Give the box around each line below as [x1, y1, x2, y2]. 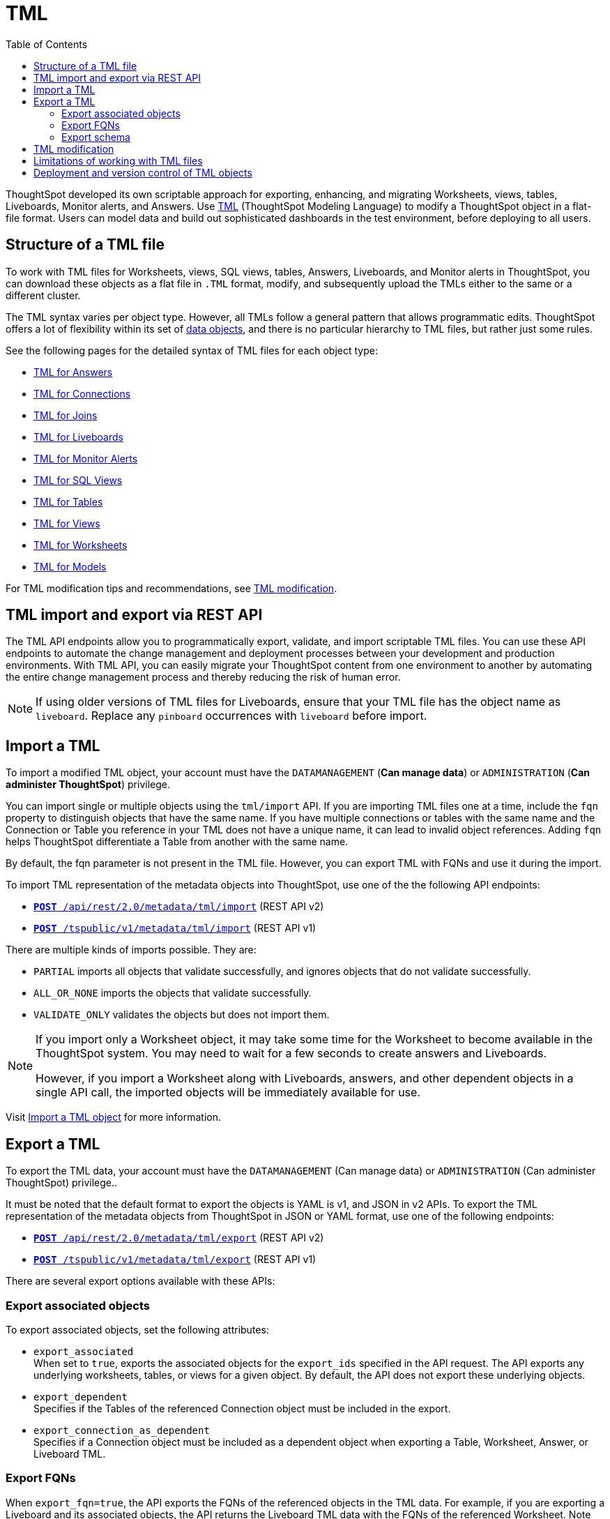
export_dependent [33, 1391, 128, 1403]
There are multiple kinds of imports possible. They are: [6, 944, 257, 956]
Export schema [61, 130, 130, 143]
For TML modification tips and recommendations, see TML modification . [6, 582, 337, 594]
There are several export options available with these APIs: [6, 1275, 275, 1287]
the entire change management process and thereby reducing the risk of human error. [6, 671, 401, 683]
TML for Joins [33, 409, 98, 421]
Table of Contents [6, 38, 88, 50]
